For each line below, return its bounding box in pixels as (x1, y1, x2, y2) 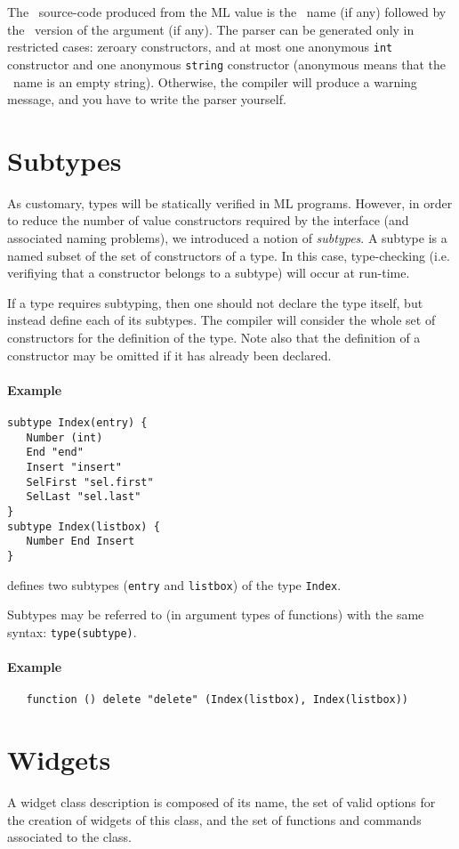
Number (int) (26, 431, 103, 444)
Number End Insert (26, 535, 135, 548)
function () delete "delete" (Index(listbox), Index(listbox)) (26, 693, 409, 707)
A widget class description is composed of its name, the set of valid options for (7, 793, 436, 811)
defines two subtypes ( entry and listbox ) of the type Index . (7, 575, 342, 594)
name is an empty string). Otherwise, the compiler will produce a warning (12, 72, 417, 91)
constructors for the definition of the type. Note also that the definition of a (7, 327, 421, 346)
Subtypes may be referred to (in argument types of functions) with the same (7, 605, 424, 624)
